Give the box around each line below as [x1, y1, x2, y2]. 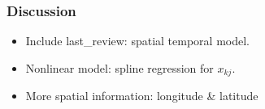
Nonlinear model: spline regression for [25, 59, 214, 76]
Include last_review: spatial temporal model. [25, 32, 250, 49]
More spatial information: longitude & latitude [25, 87, 258, 104]
